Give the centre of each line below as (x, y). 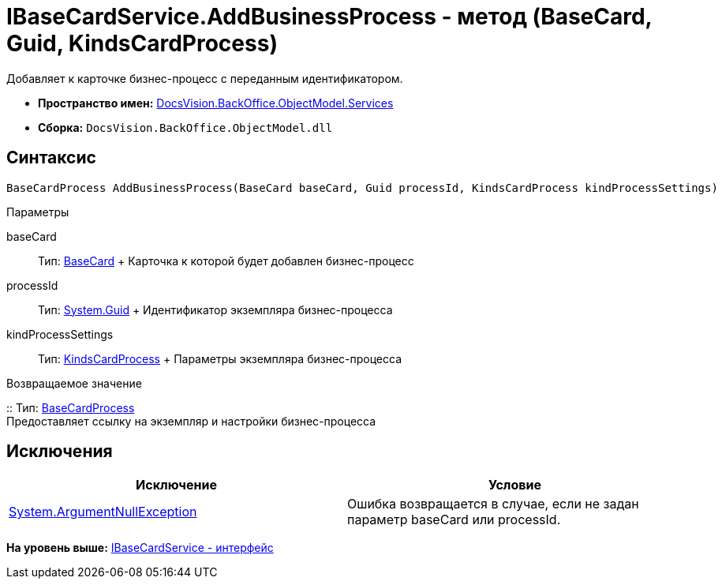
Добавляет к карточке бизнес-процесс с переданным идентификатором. (205, 78)
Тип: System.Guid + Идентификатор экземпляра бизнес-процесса (215, 309)
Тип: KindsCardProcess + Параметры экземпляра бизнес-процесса (220, 358)
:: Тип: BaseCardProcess (71, 407)
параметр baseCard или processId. (454, 520)
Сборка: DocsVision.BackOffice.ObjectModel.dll (185, 127)
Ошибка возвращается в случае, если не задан (493, 504)
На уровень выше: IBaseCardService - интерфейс (140, 548)
